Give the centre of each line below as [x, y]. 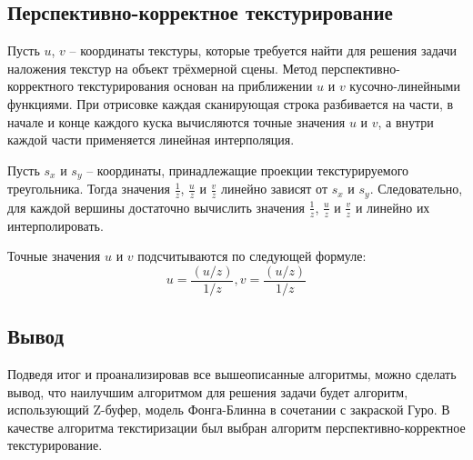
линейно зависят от [274, 189]
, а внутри [406, 121]
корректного [40, 86]
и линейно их [392, 207]
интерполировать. [55, 225]
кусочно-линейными [405, 86]
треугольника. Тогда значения [89, 189]
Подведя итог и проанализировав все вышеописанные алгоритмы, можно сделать [232, 373]
